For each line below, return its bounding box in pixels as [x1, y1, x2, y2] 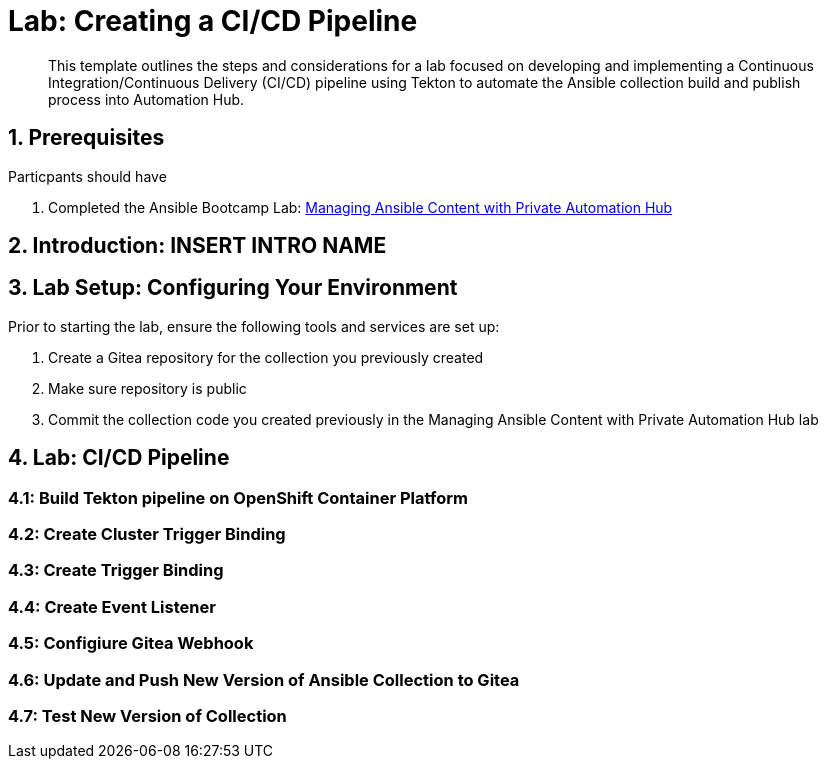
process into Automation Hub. [48, 90, 245, 108]
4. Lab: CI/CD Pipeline [8, 445, 230, 471]
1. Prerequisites [8, 125, 165, 151]
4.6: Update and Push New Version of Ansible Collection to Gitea [8, 669, 520, 690]
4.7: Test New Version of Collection [8, 705, 287, 726]
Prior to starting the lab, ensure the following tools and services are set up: [8, 317, 500, 335]
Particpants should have [8, 167, 167, 185]
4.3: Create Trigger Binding [8, 560, 224, 581]
